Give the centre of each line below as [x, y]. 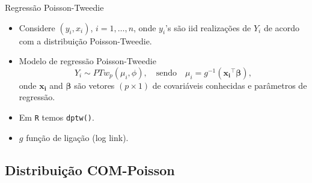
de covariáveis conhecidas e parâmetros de [230, 85]
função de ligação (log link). [77, 137]
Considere [37, 27]
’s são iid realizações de [208, 27]
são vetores [94, 85]
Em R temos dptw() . [57, 117]
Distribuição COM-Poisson [90, 169]
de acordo [282, 27]
